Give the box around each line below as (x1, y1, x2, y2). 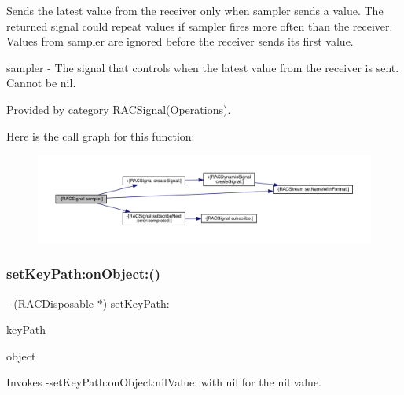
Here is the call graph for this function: (6, 127, 195, 144)
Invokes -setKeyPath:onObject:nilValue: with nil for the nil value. (6, 374, 321, 390)
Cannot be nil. (6, 75, 76, 91)
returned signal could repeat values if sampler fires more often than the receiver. (6, 17, 393, 34)
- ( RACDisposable (6, 294, 94, 311)
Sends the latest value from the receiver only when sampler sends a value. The (6, 2, 384, 18)
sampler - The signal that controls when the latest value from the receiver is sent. (6, 59, 399, 75)
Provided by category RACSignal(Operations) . (6, 101, 231, 117)
